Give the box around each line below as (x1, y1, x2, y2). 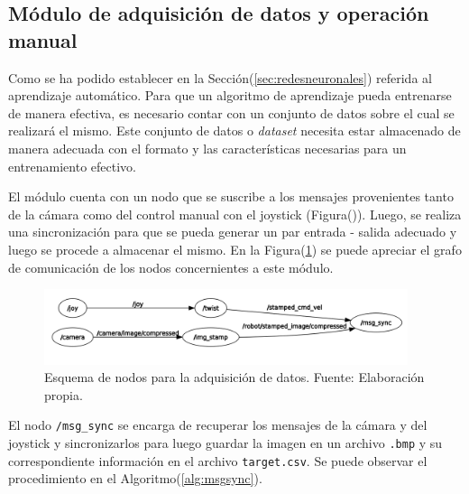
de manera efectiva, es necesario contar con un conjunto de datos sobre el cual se (8, 103, 455, 122)
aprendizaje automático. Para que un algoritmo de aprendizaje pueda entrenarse (8, 86, 452, 105)
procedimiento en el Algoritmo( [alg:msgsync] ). (8, 469, 262, 488)
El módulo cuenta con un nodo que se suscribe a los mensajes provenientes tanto (8, 187, 454, 206)
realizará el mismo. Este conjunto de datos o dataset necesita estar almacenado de (8, 121, 461, 140)
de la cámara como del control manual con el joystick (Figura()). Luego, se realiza (8, 204, 462, 223)
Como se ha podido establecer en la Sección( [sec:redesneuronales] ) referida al (8, 68, 432, 87)
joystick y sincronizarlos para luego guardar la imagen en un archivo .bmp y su (8, 433, 443, 452)
